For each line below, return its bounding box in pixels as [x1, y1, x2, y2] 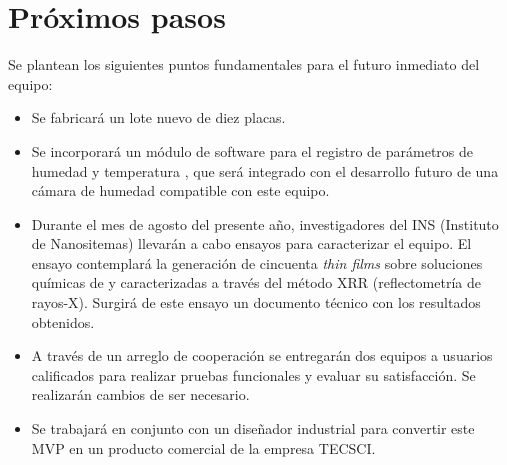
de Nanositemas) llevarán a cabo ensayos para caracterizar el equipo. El [31, 233, 472, 254]
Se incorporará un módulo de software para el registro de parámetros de [31, 140, 473, 161]
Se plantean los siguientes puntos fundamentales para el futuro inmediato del [8, 54, 480, 75]
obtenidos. [31, 311, 95, 332]
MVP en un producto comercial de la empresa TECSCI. [31, 437, 376, 458]
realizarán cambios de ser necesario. [31, 384, 250, 405]
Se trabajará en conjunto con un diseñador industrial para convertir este [31, 418, 475, 439]
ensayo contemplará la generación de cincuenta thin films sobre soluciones [31, 252, 483, 273]
